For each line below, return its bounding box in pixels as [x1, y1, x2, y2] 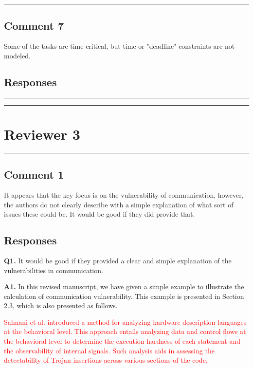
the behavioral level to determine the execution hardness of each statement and [4, 336, 241, 346]
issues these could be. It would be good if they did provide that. [4, 209, 195, 219]
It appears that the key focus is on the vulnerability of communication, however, [4, 189, 244, 200]
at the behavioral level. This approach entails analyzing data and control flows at [4, 326, 246, 336]
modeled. [4, 50, 31, 60]
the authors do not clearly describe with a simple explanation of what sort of [4, 199, 234, 209]
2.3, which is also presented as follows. [4, 300, 118, 311]
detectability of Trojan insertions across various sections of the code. [4, 355, 208, 365]
